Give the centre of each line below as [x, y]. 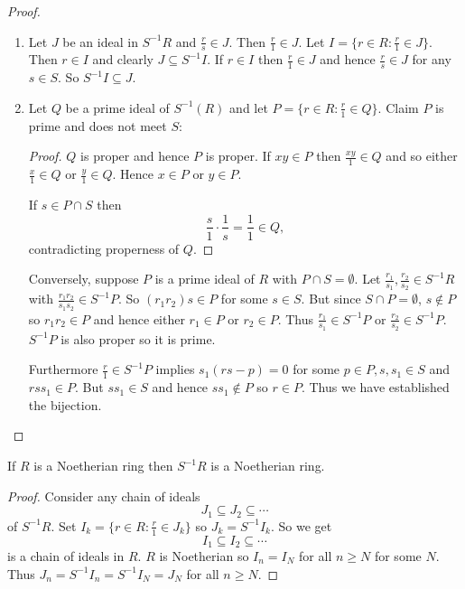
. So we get [302, 525]
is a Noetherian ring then [103, 466]
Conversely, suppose [84, 279]
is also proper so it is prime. [138, 338]
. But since [331, 299]
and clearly [123, 59]
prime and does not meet [98, 125]
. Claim [398, 107]
